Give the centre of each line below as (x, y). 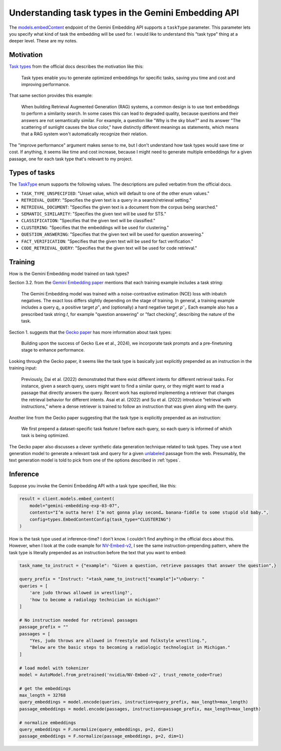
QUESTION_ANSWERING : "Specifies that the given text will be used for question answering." (113, 234)
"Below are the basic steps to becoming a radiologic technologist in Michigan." (130, 647)
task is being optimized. (45, 436)
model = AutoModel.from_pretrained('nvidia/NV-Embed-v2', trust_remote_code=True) (121, 675)
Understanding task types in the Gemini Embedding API (124, 13)
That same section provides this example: (51, 96)
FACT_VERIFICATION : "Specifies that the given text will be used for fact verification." (107, 241)
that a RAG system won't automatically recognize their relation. (84, 134)
